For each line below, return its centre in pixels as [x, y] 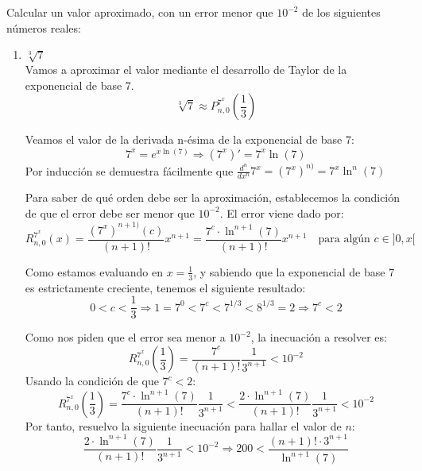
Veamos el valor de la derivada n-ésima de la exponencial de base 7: [190, 139]
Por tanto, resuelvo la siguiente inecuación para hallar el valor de [183, 425]
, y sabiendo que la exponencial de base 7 [294, 271]
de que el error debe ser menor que [110, 212]
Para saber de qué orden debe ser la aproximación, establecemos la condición [213, 197]
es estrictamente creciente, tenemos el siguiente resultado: [165, 287]
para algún [344, 239]
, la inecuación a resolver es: [319, 337]
